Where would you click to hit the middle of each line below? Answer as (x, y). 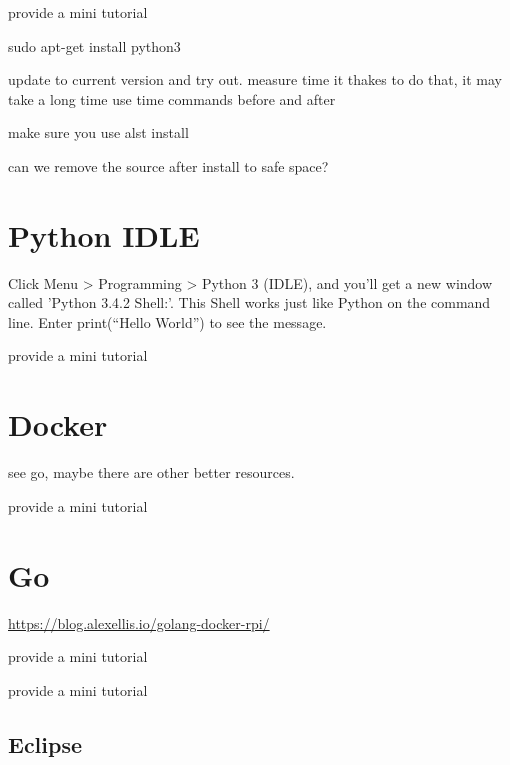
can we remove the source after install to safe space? (168, 165)
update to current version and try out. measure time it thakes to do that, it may (255, 79)
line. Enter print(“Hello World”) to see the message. (167, 321)
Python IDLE (104, 234)
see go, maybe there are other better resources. (151, 472)
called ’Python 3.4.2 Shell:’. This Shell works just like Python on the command (249, 302)
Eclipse (45, 743)
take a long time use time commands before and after (172, 98)
